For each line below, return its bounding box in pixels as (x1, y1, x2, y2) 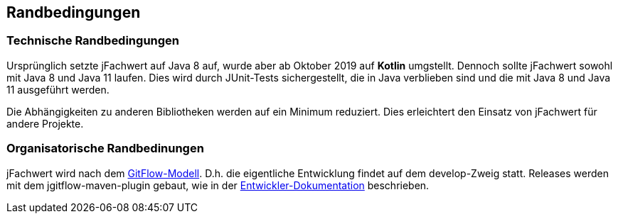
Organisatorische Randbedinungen (6, 141, 204, 156)
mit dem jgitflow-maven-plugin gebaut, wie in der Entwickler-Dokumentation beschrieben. (6, 179, 430, 191)
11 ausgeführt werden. (6, 83, 110, 96)
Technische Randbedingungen (6, 33, 180, 48)
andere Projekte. (6, 117, 84, 130)
